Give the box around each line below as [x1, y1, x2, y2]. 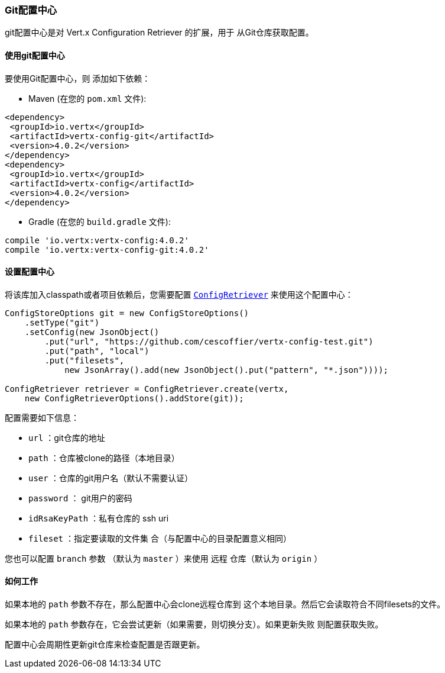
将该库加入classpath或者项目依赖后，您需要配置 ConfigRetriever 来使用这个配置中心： [5, 289, 353, 300]
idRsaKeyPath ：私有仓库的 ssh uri [28, 513, 169, 523]
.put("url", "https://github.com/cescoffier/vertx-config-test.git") [44, 336, 373, 346]
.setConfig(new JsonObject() [24, 327, 160, 337]
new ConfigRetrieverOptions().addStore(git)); [24, 393, 244, 403]
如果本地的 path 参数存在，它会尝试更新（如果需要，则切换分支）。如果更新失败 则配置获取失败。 [5, 619, 384, 630]
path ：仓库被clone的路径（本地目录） [28, 452, 180, 463]
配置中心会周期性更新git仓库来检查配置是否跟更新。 [5, 639, 205, 650]
